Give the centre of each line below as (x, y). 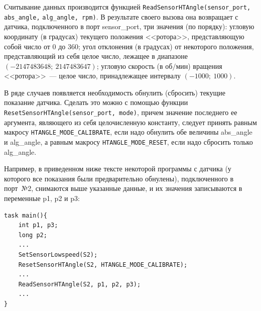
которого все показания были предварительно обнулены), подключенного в (119, 178)
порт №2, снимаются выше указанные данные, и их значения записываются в (123, 188)
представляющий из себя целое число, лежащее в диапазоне (96, 56)
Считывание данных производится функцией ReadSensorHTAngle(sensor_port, (127, 7)
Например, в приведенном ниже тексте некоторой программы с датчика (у (118, 169)
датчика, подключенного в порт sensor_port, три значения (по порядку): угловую (129, 26)
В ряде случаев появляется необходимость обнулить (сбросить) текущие (115, 92)
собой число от (27, 46)
